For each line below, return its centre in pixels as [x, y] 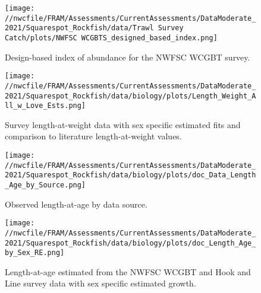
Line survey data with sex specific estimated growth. [100, 283]
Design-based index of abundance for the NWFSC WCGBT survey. [128, 57]
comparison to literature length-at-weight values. [93, 136]
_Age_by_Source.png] [45, 185]
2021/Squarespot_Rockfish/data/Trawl [79, 28]
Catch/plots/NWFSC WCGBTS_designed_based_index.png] [111, 38]
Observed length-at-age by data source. [76, 204]
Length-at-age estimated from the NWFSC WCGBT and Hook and [128, 271]
